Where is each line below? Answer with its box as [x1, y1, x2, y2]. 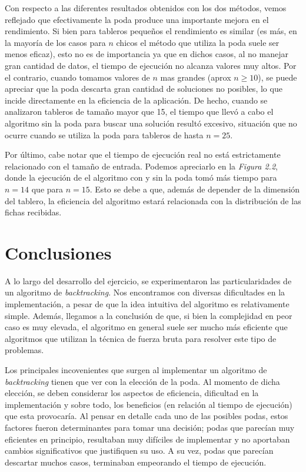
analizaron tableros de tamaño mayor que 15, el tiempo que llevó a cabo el [5, 105, 274, 118]
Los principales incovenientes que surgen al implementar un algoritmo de [5, 363, 267, 375]
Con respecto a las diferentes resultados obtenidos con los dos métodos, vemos [5, 2, 287, 14]
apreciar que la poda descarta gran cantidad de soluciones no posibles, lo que [5, 82, 282, 95]
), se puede [258, 71, 297, 83]
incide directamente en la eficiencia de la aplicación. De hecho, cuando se [5, 94, 268, 106]
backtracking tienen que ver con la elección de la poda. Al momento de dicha [5, 375, 280, 387]
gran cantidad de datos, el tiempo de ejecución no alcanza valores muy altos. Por [5, 59, 297, 71]
